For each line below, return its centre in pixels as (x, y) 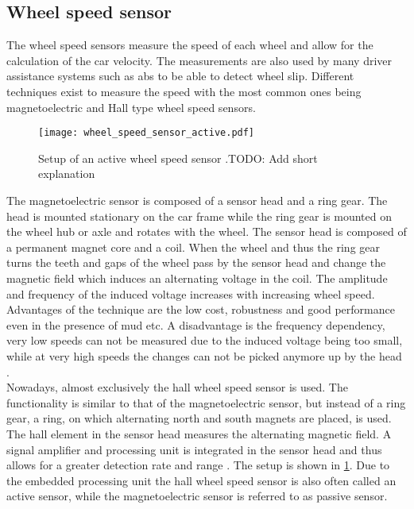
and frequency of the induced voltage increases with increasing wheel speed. (191, 293)
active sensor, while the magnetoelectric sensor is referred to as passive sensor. (197, 496)
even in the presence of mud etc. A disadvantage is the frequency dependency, (196, 324)
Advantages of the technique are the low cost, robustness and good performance (201, 309)
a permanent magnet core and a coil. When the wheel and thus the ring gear (193, 247)
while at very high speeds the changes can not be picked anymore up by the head (204, 355)
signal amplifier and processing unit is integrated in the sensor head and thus (194, 449)
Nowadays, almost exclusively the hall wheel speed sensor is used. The (177, 387)
